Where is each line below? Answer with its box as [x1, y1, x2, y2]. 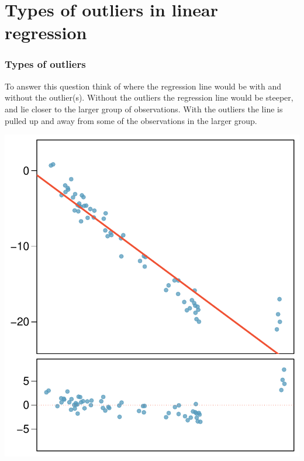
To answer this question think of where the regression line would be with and [5, 80, 282, 92]
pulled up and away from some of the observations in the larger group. [5, 114, 257, 126]
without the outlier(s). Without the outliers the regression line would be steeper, [5, 91, 293, 104]
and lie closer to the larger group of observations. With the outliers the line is [5, 102, 283, 115]
